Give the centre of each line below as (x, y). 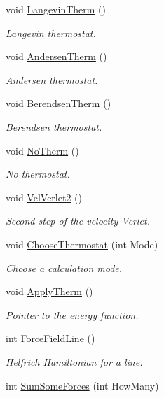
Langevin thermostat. (51, 33)
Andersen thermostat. (52, 79)
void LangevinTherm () (56, 9)
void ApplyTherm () (49, 291)
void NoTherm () (42, 150)
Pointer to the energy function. (72, 314)
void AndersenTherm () (56, 56)
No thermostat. (38, 174)
